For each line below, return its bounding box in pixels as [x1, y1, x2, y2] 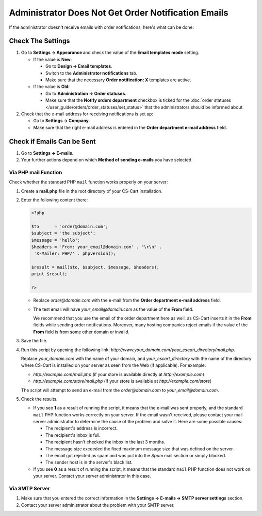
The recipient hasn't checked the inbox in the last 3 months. [45, 439, 165, 445]
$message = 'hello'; [31, 237, 80, 243]
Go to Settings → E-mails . [21, 150, 74, 156]
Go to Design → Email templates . [45, 63, 113, 69]
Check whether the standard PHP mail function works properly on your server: [9, 179, 168, 185]
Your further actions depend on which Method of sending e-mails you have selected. [21, 157, 193, 163]
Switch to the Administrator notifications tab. [45, 70, 138, 76]
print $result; [31, 271, 67, 277]
